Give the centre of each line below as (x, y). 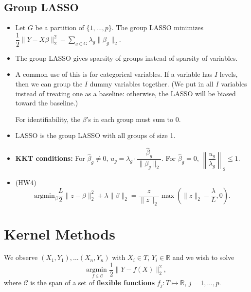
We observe (21, 257)
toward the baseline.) (47, 103)
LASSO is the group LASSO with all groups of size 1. (95, 135)
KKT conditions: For (50, 158)
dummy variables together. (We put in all (152, 84)
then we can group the (49, 84)
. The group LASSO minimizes (157, 27)
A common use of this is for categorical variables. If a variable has (114, 74)
